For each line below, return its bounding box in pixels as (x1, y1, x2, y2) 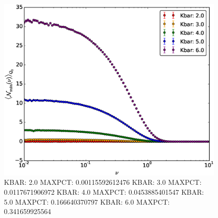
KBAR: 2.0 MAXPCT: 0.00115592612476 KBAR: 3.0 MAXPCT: (4, 177, 202, 187)
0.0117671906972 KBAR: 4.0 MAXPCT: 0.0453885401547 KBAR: (4, 186, 204, 197)
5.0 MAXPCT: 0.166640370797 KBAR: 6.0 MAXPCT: (4, 196, 170, 207)
